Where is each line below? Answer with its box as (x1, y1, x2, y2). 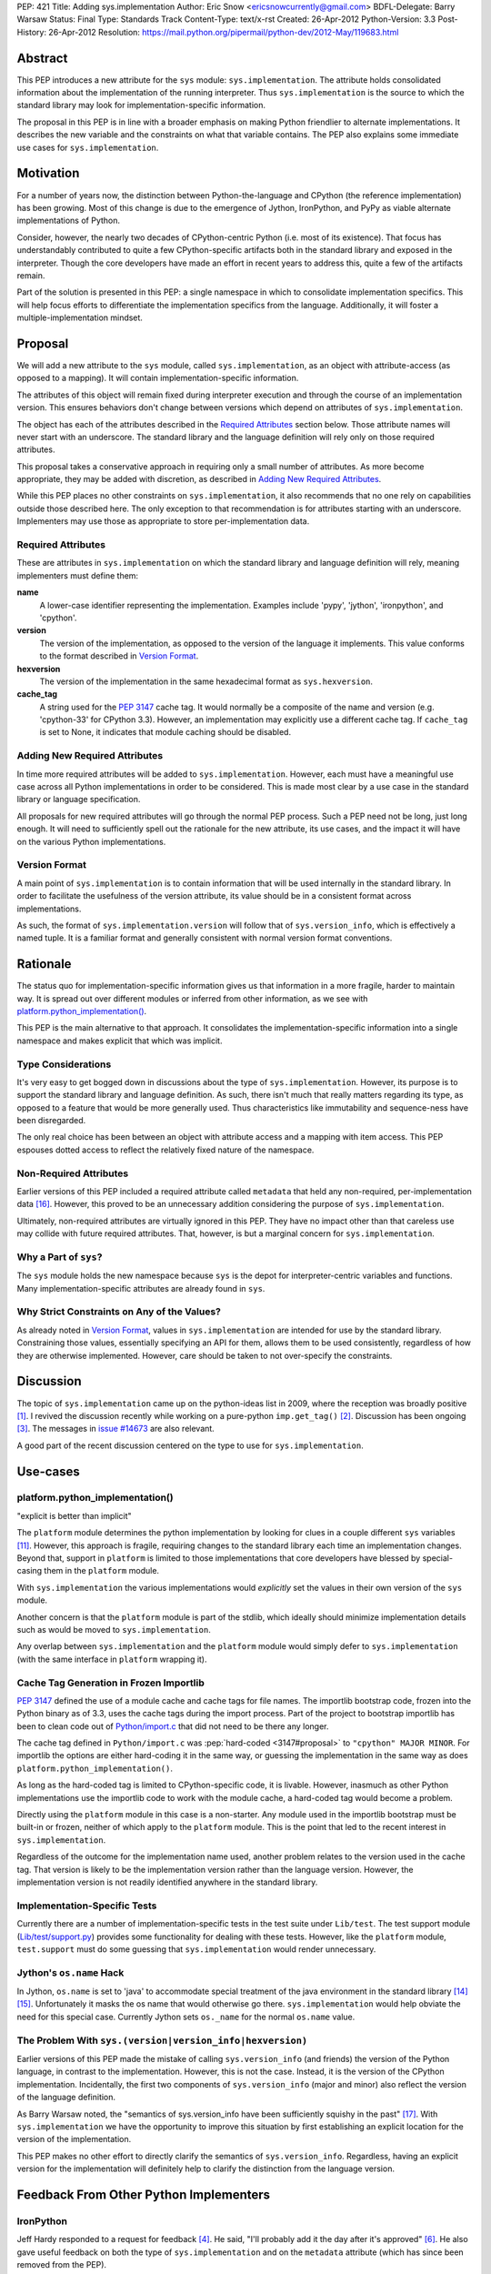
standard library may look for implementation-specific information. (16, 100, 266, 111)
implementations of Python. (16, 215, 121, 226)
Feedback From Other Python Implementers (16, 2187, 271, 2202)
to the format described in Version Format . (39, 650, 199, 661)
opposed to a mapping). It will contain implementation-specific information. (16, 373, 299, 384)
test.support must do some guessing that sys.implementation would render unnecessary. (16, 1943, 376, 1955)
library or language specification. (16, 794, 141, 805)
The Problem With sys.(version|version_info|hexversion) (16, 2034, 308, 2047)
